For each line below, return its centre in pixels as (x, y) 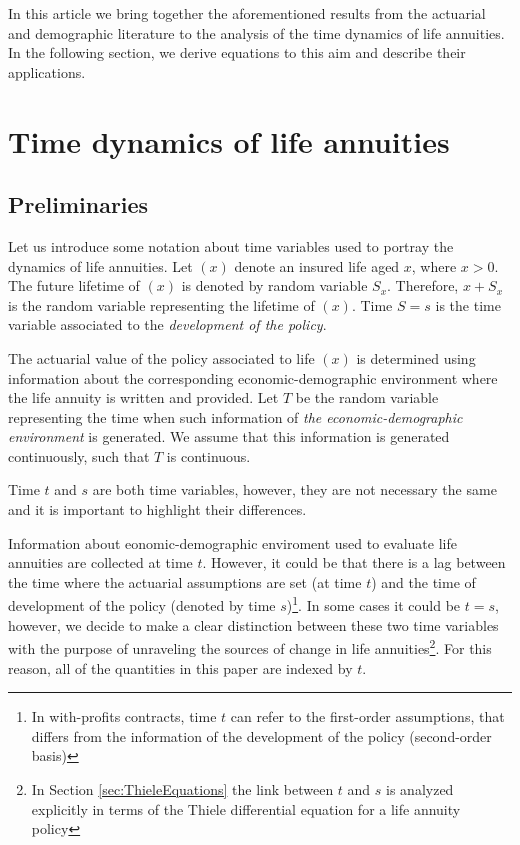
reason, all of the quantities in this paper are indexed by (180, 667)
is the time (468, 304)
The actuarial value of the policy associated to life (161, 357)
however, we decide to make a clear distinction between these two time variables (253, 624)
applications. (47, 71)
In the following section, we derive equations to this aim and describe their (237, 52)
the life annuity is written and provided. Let (143, 397)
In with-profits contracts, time (124, 716)
